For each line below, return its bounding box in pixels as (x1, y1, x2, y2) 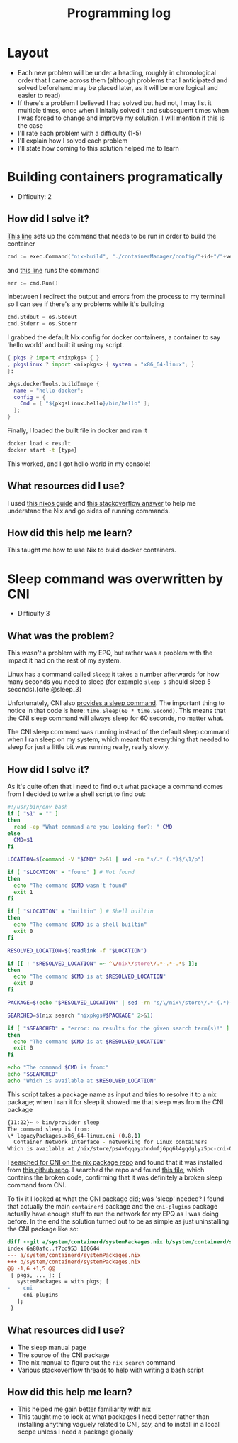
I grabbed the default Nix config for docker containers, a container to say (7, 333, 221, 342)
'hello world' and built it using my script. (7, 341, 124, 349)
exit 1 (13, 888, 33, 895)
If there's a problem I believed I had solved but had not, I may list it (17, 98, 212, 107)
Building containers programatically (7, 169, 223, 185)
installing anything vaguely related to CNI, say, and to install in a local (17, 1420, 220, 1429)
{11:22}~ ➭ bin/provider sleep (7, 1118, 100, 1126)
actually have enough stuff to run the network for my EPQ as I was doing (7, 1209, 220, 1219)
